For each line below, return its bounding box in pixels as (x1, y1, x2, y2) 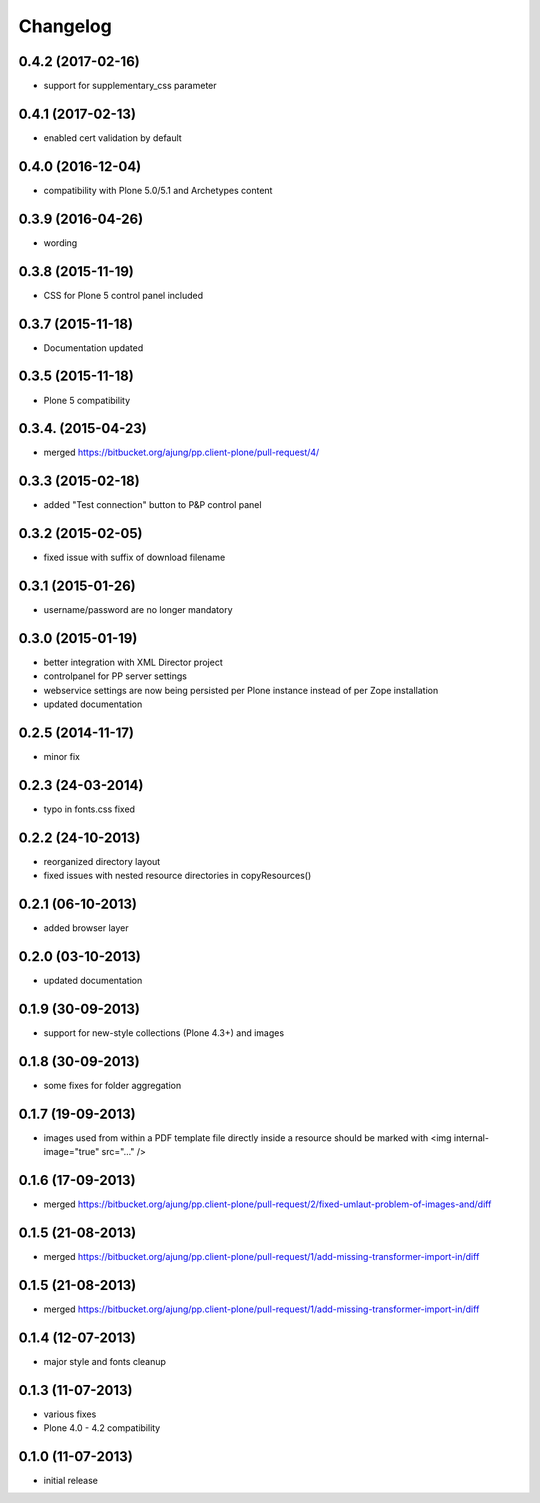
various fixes (43, 1408, 97, 1420)
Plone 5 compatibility (43, 394, 131, 406)
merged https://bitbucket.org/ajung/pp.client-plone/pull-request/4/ (43, 446, 320, 459)
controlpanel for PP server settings (43, 670, 187, 682)
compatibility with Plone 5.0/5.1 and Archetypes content (43, 184, 273, 196)
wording (43, 236, 78, 249)
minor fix (43, 751, 80, 763)
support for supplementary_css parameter (43, 80, 217, 92)
